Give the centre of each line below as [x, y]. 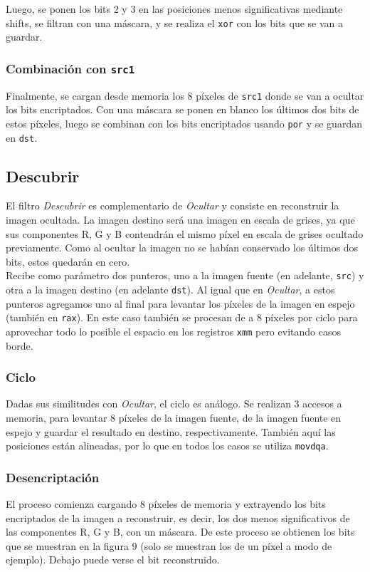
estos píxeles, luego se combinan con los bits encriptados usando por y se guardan [184, 123]
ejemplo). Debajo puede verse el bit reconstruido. [113, 560]
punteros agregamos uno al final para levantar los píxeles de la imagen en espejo [180, 303]
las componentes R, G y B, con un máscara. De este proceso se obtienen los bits [180, 532]
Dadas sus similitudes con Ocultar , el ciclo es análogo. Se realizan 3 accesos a [174, 404]
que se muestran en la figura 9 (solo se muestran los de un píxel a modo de [169, 545]
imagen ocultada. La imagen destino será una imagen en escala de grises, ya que [180, 219]
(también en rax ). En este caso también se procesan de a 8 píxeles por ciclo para [182, 317]
